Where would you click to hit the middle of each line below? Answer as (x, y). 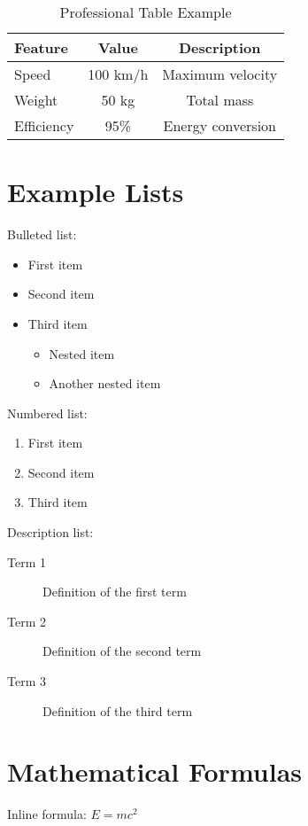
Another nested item (105, 383)
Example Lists (96, 192)
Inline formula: (47, 814)
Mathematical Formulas (155, 771)
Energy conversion (220, 125)
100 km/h (118, 74)
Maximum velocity (220, 74)
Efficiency (44, 125)
